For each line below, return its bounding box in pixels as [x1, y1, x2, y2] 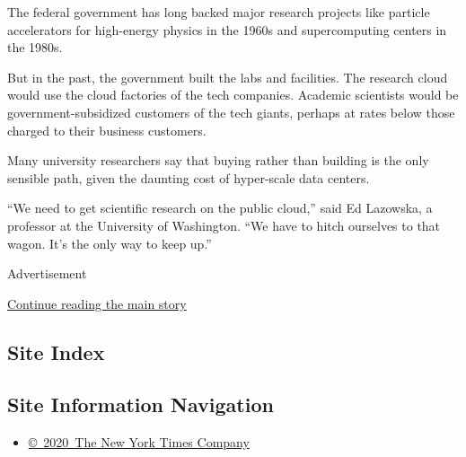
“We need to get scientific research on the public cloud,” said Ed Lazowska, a [7, 198, 433, 217]
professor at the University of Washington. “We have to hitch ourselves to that [7, 215, 441, 234]
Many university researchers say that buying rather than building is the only [7, 151, 429, 170]
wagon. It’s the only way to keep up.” [7, 233, 212, 252]
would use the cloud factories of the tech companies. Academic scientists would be [7, 85, 459, 104]
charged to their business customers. [7, 120, 207, 139]
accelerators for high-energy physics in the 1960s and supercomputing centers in [7, 20, 447, 39]
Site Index [7, 338, 105, 365]
